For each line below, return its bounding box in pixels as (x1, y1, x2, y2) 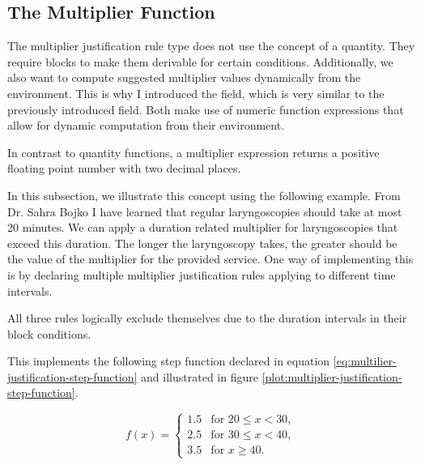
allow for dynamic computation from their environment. (7, 117, 285, 134)
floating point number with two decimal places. (7, 160, 241, 177)
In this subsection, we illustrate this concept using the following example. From (7, 186, 401, 203)
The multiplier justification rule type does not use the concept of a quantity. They (7, 37, 415, 54)
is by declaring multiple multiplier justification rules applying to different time (7, 266, 396, 283)
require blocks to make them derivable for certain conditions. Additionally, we (7, 53, 393, 70)
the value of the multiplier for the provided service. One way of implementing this (7, 250, 414, 267)
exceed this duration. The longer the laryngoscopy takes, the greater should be (7, 234, 398, 251)
